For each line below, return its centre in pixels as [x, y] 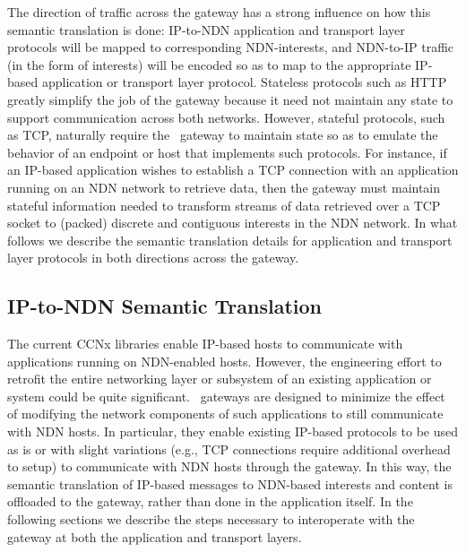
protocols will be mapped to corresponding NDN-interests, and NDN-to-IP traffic [231, 47]
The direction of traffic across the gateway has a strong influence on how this [219, 12]
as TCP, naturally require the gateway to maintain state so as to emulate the [223, 135]
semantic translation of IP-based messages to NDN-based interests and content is [230, 483]
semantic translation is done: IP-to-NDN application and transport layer [206, 29]
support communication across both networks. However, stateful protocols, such [226, 117]
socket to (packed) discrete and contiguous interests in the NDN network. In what [233, 223]
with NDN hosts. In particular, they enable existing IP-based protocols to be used [233, 431]
